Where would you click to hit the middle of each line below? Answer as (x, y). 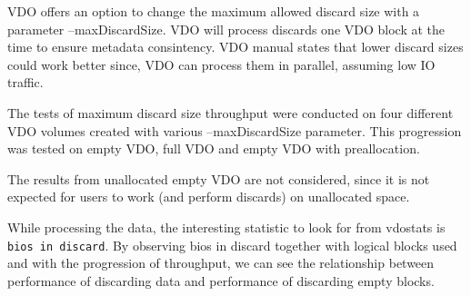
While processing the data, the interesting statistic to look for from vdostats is (226, 227)
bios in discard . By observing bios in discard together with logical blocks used (232, 245)
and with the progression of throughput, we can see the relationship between (221, 263)
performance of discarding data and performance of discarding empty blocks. (221, 280)
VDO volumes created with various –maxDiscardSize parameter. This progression (235, 130)
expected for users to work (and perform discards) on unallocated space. (209, 197)
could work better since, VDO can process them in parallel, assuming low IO (221, 64)
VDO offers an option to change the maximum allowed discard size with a (214, 11)
